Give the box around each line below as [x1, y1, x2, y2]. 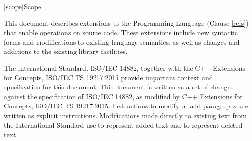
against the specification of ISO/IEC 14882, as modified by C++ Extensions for [4, 91, 243, 101]
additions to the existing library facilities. [4, 46, 128, 56]
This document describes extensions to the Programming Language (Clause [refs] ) [4, 18, 249, 28]
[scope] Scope [4, 1, 41, 11]
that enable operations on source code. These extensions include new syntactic [4, 27, 238, 37]
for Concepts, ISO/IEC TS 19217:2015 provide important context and [4, 72, 213, 82]
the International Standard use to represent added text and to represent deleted [4, 120, 243, 130]
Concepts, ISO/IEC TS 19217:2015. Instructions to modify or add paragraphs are [4, 101, 248, 111]
